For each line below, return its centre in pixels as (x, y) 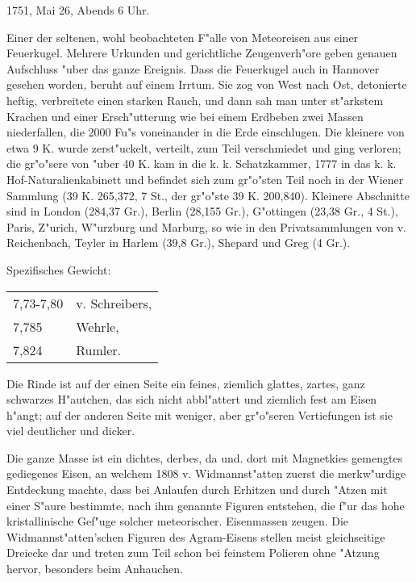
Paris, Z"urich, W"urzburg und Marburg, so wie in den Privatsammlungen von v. (206, 226)
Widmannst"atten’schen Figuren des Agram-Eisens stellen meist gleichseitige (196, 536)
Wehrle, (98, 326)
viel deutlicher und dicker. (71, 431)
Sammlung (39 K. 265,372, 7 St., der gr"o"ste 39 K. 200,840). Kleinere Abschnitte (208, 195)
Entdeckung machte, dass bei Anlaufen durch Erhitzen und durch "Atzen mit (197, 490)
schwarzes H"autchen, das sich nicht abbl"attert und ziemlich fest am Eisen (192, 399)
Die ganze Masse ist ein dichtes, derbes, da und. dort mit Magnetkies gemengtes (205, 457)
